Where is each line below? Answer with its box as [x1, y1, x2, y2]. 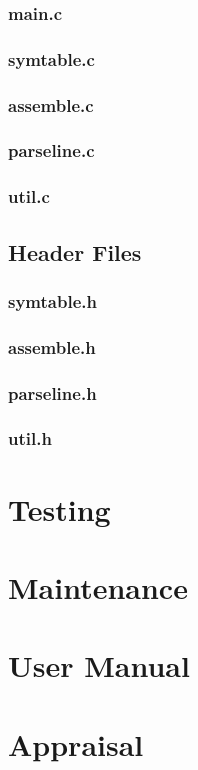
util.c [8, 184, 50, 209]
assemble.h [8, 334, 96, 359]
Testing [8, 488, 111, 529]
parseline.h [8, 380, 97, 405]
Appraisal [8, 723, 144, 764]
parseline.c [8, 138, 95, 163]
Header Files [8, 236, 142, 267]
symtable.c [8, 46, 95, 71]
